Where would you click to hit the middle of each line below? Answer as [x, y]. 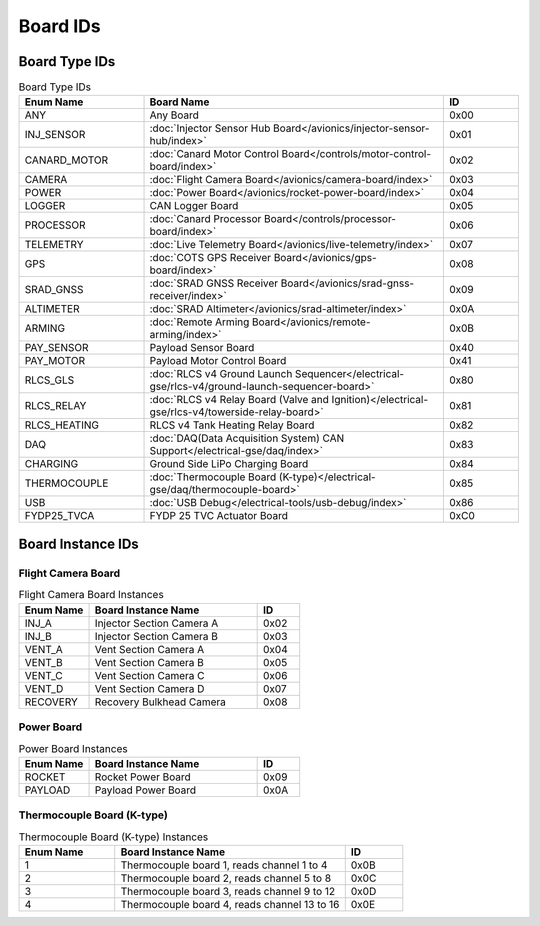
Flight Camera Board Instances [91, 595]
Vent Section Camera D [149, 688]
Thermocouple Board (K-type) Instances [113, 837]
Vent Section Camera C [149, 675]
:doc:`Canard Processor [205, 219]
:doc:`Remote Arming [199, 322]
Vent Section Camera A [149, 649]
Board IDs [59, 26]
